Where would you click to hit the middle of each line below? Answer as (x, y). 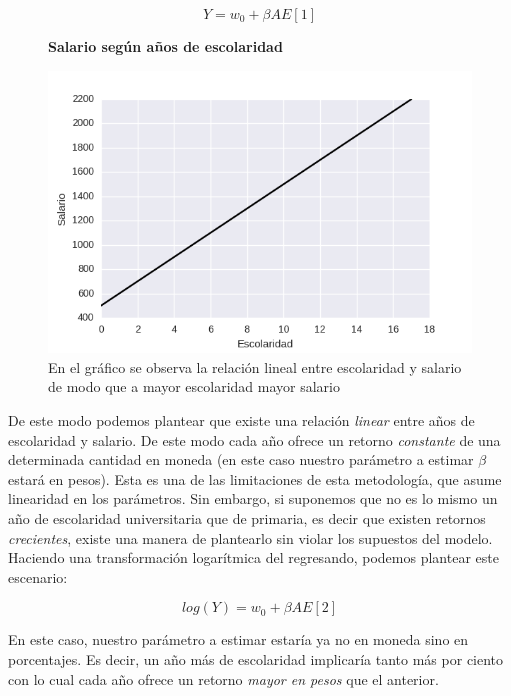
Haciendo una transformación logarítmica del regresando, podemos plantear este (253, 557)
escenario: (38, 576)
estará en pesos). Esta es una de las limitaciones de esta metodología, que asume (255, 478)
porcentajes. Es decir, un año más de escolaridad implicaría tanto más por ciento (256, 658)
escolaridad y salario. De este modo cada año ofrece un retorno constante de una (254, 439)
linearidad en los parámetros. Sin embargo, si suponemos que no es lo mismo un (253, 498)
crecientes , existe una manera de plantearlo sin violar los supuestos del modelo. (250, 537)
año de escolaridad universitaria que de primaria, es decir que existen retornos (247, 518)
